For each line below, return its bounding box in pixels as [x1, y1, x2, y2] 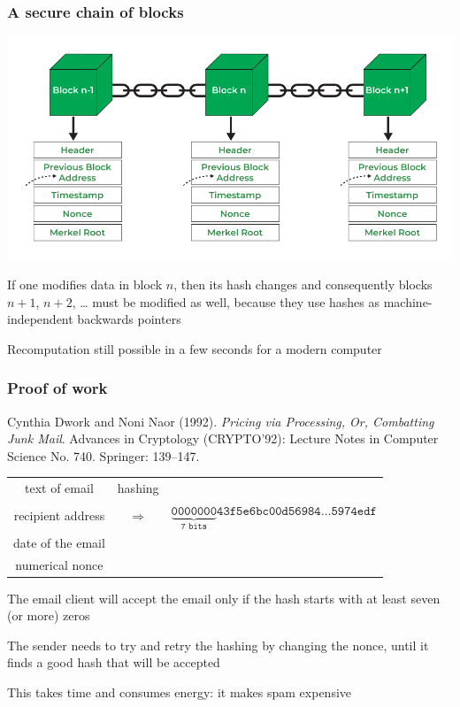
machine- [383, 292, 433, 311]
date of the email [13, 533, 105, 551]
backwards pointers [77, 310, 181, 328]
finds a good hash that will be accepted [7, 653, 220, 672]
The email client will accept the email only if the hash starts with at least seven [7, 588, 441, 607]
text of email [25, 479, 94, 497]
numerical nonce [15, 555, 103, 573]
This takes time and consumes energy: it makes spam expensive [7, 683, 352, 702]
